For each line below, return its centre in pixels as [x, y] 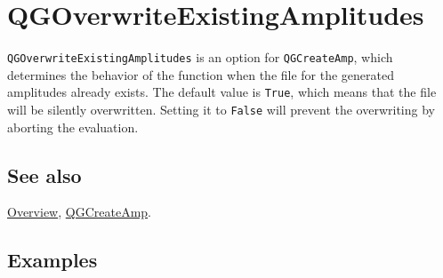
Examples [52, 260]
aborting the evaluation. [73, 127]
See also [44, 175]
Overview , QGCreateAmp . [79, 212]
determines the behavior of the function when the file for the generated [201, 74]
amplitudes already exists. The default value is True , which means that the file [222, 92]
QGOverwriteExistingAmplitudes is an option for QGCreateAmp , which [200, 57]
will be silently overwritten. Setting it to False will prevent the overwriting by [221, 110]
